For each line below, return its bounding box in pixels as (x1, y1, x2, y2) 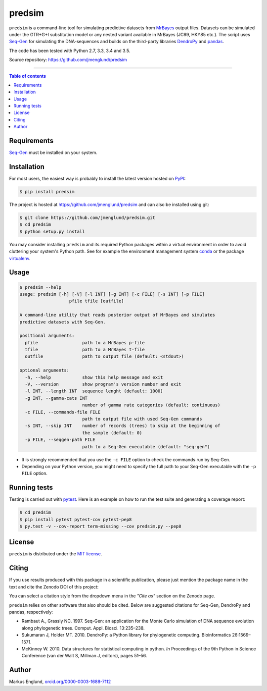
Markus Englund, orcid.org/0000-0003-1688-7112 (9, 679, 111, 685)
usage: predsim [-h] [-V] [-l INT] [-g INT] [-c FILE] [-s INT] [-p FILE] (19, 291, 205, 297)
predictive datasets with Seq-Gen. (19, 319, 106, 324)
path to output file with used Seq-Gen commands (82, 416, 202, 422)
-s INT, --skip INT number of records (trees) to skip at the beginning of (25, 423, 221, 428)
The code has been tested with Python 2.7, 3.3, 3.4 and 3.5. (9, 48, 131, 53)
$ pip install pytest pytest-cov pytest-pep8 (19, 517, 132, 522)
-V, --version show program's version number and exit (25, 381, 181, 387)
